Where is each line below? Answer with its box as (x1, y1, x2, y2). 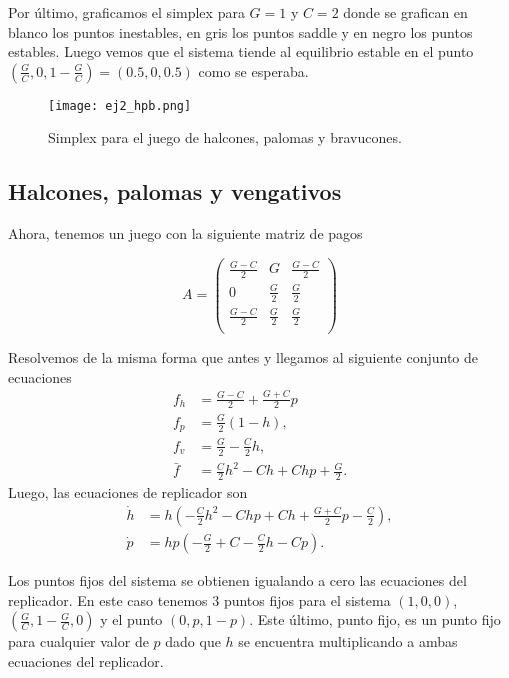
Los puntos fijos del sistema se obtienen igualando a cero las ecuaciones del (8, 570, 467, 591)
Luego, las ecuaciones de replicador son (8, 482, 248, 503)
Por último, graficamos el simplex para (8, 2, 245, 22)
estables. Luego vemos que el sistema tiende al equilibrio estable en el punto (8, 41, 474, 62)
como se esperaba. (198, 60, 309, 81)
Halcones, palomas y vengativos (8, 176, 342, 207)
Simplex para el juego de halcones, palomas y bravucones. (48, 127, 402, 148)
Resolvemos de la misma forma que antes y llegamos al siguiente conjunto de (8, 347, 479, 368)
